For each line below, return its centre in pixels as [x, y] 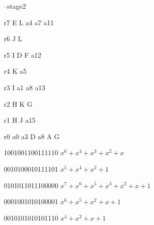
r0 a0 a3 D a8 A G [32, 136]
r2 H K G [18, 104]
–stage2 [15, 6]
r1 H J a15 [20, 120]
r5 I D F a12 [23, 55]
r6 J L [13, 39]
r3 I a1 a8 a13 [25, 87]
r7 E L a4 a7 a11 [29, 22]
